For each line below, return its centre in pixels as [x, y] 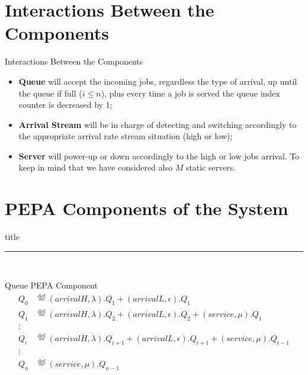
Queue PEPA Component [51, 285]
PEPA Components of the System [147, 208]
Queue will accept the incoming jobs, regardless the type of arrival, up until [158, 81]
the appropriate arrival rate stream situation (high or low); [126, 136]
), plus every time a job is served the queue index [190, 93]
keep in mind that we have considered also [95, 167]
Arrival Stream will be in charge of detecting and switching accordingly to [158, 124]
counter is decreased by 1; [65, 105]
